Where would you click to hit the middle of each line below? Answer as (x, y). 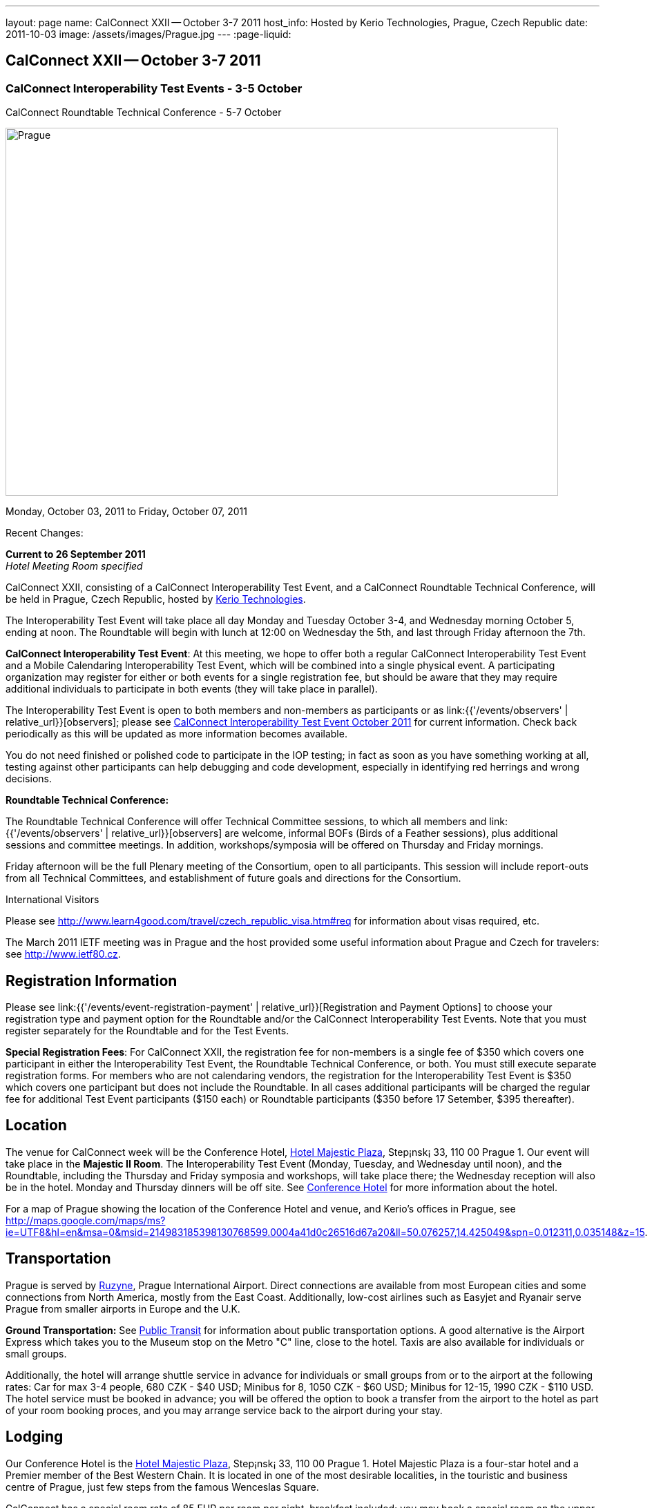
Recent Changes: (45, 533)
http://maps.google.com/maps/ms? (86, 1220)
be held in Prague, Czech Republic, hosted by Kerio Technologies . (156, 599)
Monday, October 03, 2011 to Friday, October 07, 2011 (126, 512)
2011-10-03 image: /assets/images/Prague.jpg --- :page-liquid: (148, 34)
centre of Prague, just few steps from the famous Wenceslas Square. (162, 1487)
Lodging (35, 1437)
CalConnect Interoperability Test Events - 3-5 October (154, 88)
